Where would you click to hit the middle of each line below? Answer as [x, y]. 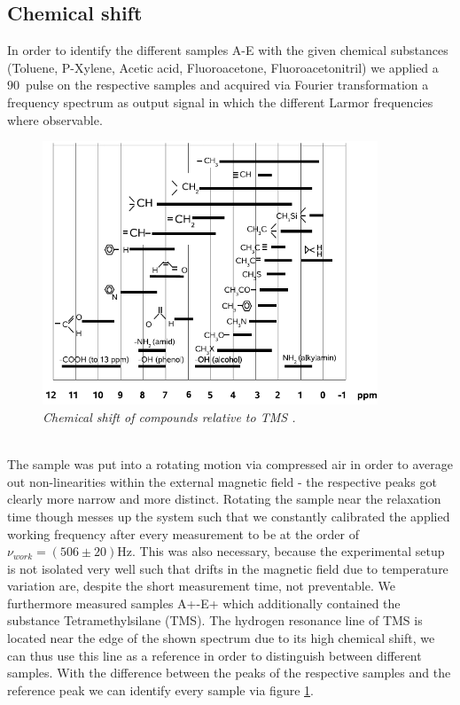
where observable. [55, 119]
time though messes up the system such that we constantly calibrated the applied [229, 516]
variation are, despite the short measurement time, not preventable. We [201, 586]
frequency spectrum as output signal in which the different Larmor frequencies [220, 102]
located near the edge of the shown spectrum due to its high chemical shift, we [221, 638]
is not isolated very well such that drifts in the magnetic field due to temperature [228, 568]
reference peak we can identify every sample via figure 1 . [160, 689]
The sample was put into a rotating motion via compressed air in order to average [230, 464]
